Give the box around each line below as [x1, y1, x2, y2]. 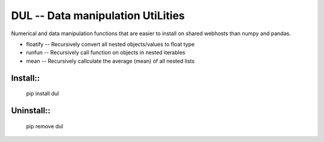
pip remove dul [26, 122, 63, 129]
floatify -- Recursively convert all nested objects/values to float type [26, 41, 195, 48]
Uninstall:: [11, 105, 51, 116]
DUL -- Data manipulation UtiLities [11, 9, 185, 22]
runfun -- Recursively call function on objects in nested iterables [26, 49, 185, 56]
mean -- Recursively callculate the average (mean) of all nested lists [26, 57, 195, 64]
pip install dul [26, 90, 59, 97]
